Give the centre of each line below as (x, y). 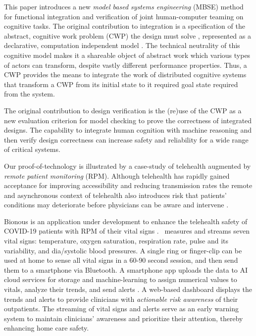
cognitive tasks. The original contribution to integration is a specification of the (125, 26)
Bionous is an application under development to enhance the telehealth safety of (126, 221)
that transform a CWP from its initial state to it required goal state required (121, 84)
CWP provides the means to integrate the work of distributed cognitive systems (125, 74)
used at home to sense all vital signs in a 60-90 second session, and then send (121, 260)
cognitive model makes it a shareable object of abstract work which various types (127, 55)
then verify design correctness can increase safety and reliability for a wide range (126, 139)
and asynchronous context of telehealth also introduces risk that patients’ (115, 195)
